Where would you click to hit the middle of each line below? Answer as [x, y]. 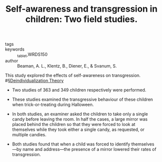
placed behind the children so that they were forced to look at [74, 124]
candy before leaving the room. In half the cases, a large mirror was [80, 119]
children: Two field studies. [81, 19]
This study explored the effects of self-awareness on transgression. [73, 75]
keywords [15, 49]
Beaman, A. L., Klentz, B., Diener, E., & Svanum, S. [67, 66]
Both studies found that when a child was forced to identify [71, 144]
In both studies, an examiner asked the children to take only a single [80, 114]
